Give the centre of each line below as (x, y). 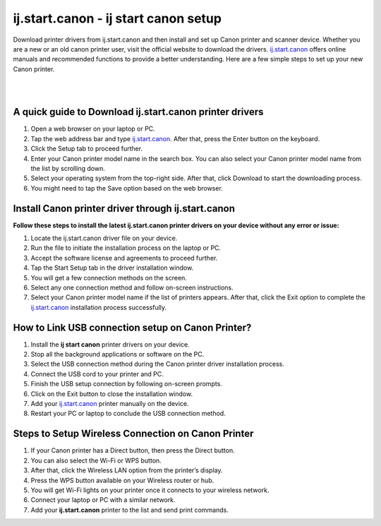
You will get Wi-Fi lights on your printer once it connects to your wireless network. (150, 490)
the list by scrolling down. (68, 168)
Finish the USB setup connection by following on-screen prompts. (126, 384)
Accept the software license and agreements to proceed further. (124, 258)
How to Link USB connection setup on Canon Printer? (132, 327)
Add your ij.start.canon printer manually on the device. (110, 404)
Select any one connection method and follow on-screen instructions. (132, 287)
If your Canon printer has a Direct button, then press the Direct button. (133, 450)
